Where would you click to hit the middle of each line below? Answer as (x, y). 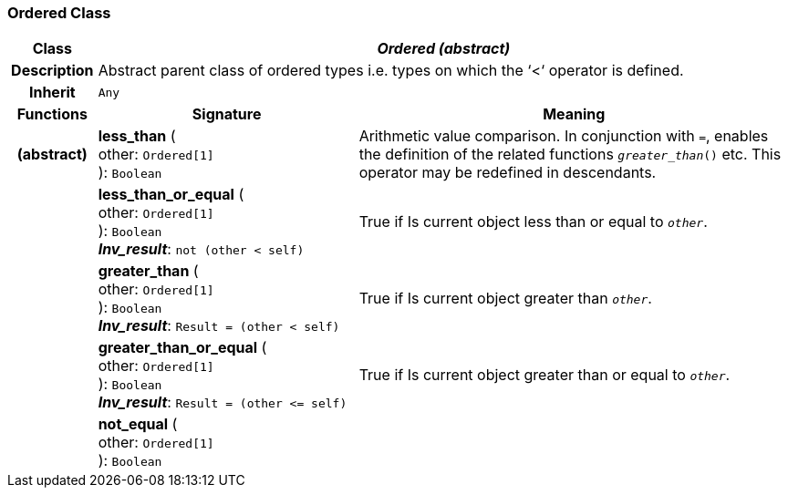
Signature (227, 114)
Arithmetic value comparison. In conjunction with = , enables (564, 136)
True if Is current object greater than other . (505, 299)
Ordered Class (59, 13)
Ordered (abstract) (444, 49)
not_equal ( (138, 424)
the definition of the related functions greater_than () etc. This (570, 155)
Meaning (574, 114)
